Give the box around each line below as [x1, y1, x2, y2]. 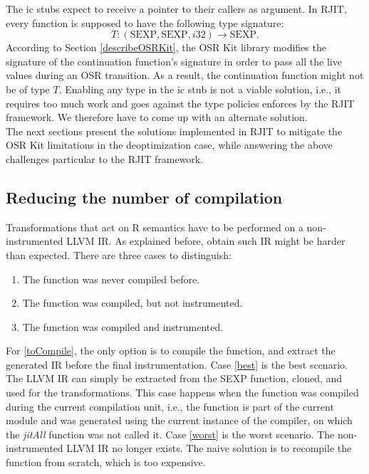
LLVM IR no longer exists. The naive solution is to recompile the [66, 441, 352, 455]
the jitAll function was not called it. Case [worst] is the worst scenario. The [6, 426, 335, 441]
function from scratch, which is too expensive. [6, 455, 206, 470]
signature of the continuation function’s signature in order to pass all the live [6, 53, 342, 68]
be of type [6, 81, 50, 96]
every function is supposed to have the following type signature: [6, 15, 284, 30]
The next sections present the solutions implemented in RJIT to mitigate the [6, 123, 343, 138]
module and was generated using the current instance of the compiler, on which [6, 413, 353, 428]
